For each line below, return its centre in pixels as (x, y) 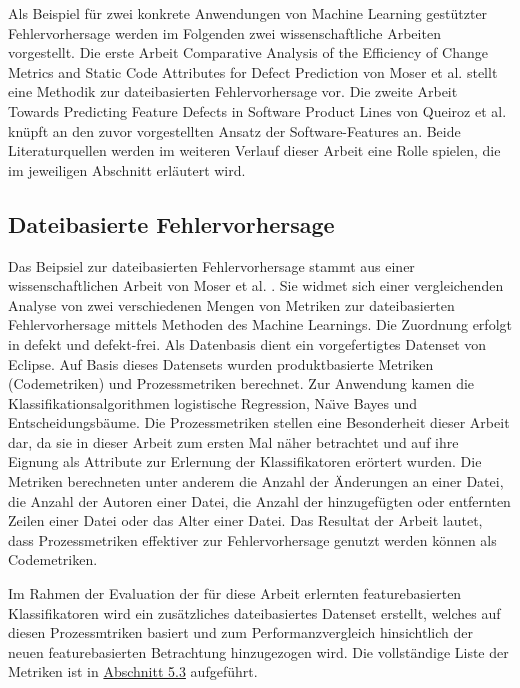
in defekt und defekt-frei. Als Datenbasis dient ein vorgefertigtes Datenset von (247, 343)
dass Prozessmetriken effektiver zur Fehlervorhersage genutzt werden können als (252, 539)
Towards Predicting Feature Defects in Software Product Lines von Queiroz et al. (257, 110)
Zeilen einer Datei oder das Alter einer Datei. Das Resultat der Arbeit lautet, (245, 520)
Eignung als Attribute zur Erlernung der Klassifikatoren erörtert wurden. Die (245, 461)
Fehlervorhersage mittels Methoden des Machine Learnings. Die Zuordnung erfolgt (260, 324)
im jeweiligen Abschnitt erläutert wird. (127, 169)
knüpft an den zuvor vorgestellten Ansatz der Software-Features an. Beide (234, 130)
